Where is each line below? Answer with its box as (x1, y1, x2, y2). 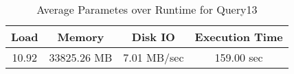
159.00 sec (214, 49, 263, 65)
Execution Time (194, 29, 283, 45)
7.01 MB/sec (123, 49, 184, 65)
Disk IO (131, 29, 175, 45)
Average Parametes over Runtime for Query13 (36, 1, 258, 17)
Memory (57, 29, 104, 45)
